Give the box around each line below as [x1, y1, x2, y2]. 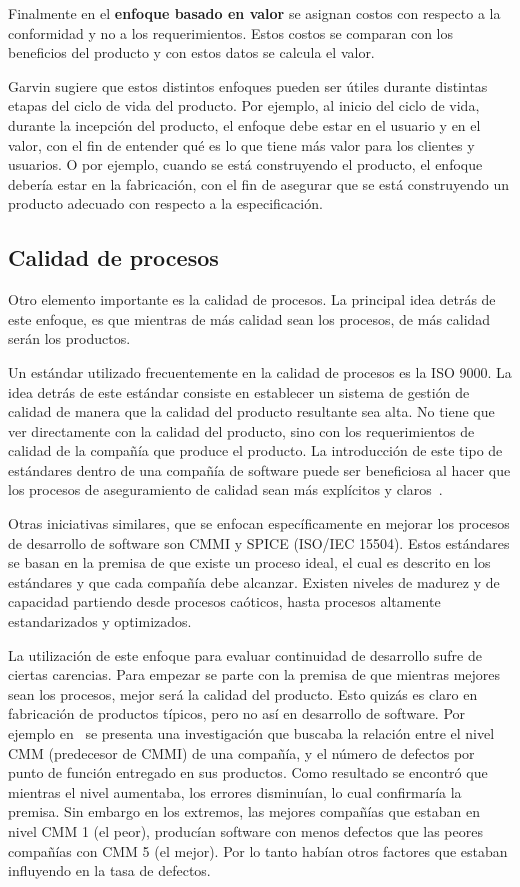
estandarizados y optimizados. [8, 611, 192, 632]
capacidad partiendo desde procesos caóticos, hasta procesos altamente [8, 591, 441, 612]
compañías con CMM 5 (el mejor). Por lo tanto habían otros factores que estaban [8, 840, 508, 861]
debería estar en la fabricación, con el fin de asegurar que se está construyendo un [8, 173, 510, 194]
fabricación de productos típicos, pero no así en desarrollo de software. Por [8, 703, 466, 724]
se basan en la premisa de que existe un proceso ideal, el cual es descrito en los [8, 552, 491, 573]
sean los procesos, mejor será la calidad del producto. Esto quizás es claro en [8, 683, 478, 704]
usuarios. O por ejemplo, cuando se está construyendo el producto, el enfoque [8, 154, 483, 175]
